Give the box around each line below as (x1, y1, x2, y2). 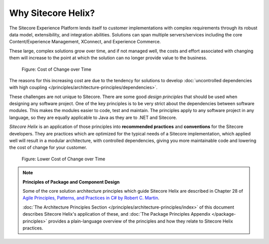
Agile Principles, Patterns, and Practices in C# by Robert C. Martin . (22, 195, 159, 201)
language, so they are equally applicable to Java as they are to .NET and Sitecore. (9, 115, 177, 121)
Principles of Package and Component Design (22, 179, 120, 185)
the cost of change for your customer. (9, 144, 87, 150)
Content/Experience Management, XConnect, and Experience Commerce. (9, 39, 161, 45)
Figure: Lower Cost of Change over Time (21, 156, 106, 162)
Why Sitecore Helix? (9, 7, 95, 18)
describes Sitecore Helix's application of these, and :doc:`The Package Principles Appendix (22, 211, 211, 217)
